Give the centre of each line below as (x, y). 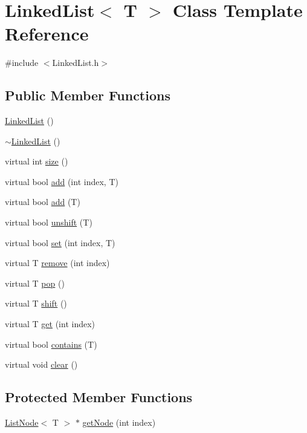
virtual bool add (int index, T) (62, 181)
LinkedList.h (76, 63)
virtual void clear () (41, 364)
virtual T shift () (36, 303)
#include (22, 63)
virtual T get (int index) (50, 324)
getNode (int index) (119, 422)
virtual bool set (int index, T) (60, 242)
